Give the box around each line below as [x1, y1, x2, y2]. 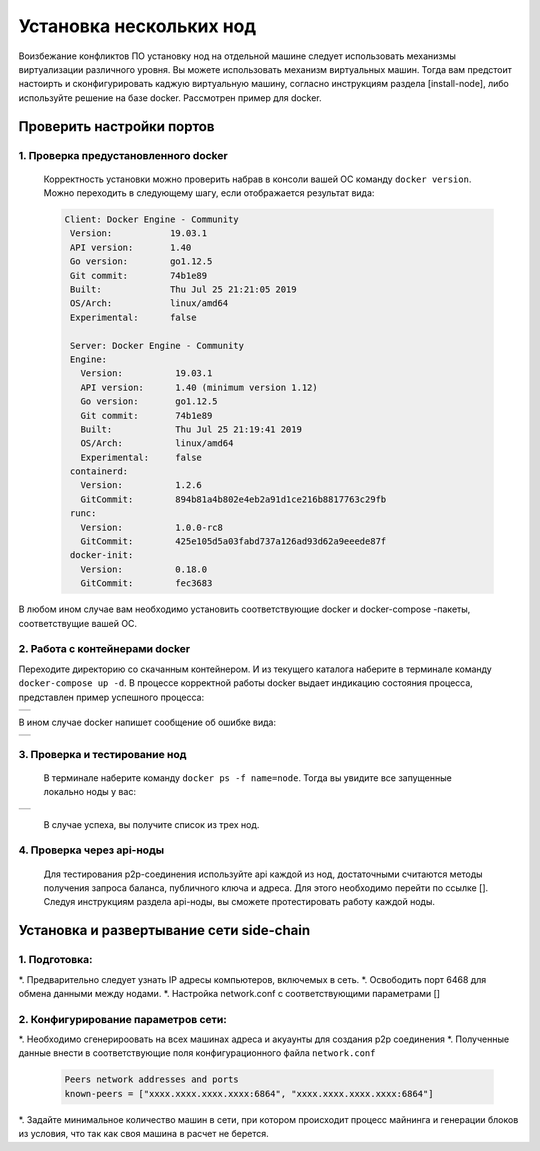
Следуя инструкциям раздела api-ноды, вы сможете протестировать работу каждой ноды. [43, 896, 435, 908]
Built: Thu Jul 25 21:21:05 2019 [70, 284, 297, 295]
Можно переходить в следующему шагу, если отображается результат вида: [43, 187, 375, 199]
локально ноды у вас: [43, 786, 137, 798]
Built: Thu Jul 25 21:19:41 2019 [80, 423, 302, 435]
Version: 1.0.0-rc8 [80, 521, 224, 533]
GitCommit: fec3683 [80, 578, 213, 589]
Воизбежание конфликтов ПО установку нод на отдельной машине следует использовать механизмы [18, 50, 457, 62]
